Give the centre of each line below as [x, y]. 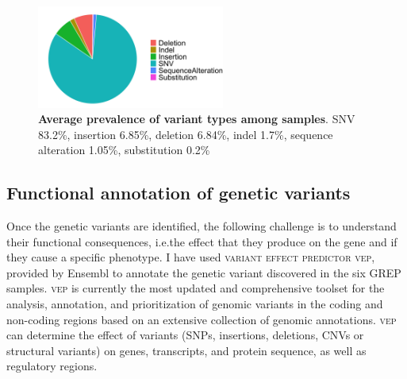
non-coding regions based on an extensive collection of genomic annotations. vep [202, 319]
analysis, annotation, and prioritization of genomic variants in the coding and [195, 304]
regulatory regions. [52, 366]
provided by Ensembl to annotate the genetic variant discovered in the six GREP [204, 272]
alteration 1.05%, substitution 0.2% [124, 150]
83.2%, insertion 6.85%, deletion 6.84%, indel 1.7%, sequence [186, 134]
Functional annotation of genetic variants [179, 193]
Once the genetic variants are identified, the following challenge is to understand [202, 226]
